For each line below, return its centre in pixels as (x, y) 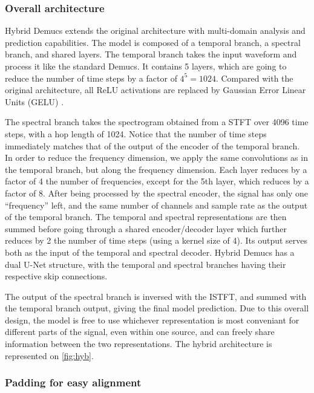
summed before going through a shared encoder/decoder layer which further (146, 228)
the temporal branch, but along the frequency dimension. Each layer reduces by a (156, 169)
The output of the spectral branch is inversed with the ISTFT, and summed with (156, 296)
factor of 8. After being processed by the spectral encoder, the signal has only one (157, 193)
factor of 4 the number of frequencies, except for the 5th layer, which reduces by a (157, 181)
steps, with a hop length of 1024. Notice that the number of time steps (136, 133)
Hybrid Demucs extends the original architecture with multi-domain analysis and (155, 31)
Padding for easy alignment (73, 382)
